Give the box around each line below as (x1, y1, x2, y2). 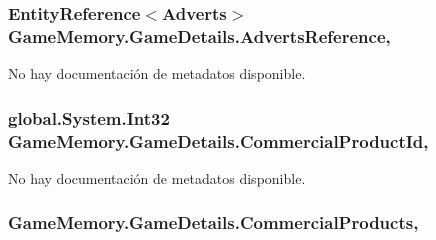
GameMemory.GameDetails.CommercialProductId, (8, 128, 429, 153)
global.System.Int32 (8, 105, 170, 130)
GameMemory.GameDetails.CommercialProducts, (8, 210, 419, 235)
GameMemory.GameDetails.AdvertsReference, (8, 23, 391, 48)
